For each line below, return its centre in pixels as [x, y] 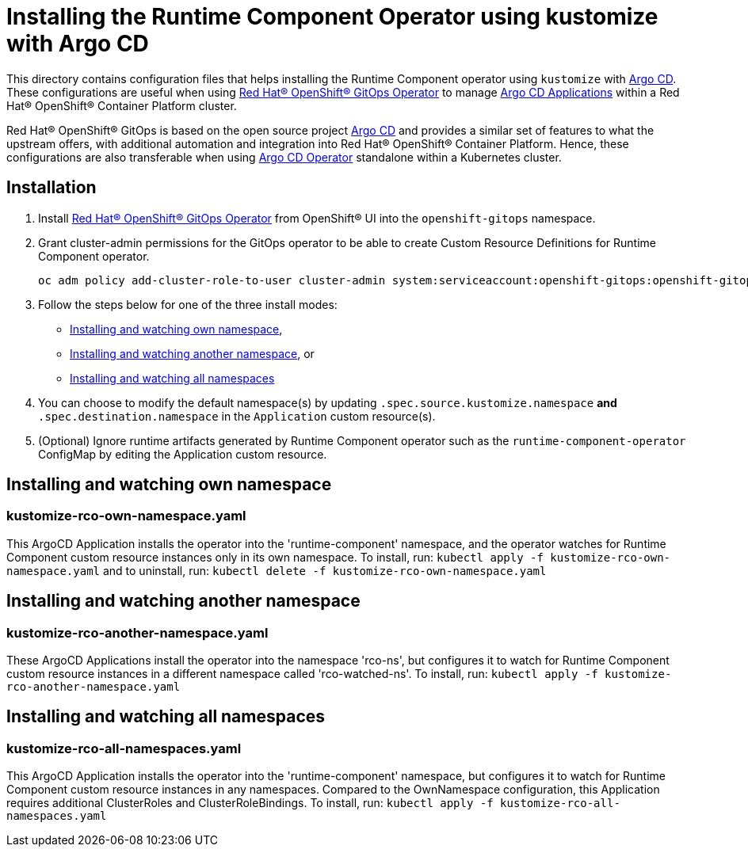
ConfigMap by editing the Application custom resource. [183, 454]
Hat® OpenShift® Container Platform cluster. [122, 105]
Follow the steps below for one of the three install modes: [188, 304]
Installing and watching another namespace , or [192, 353]
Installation [52, 188]
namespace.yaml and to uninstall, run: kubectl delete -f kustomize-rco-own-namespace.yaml [277, 570]
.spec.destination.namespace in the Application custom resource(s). [237, 416]
